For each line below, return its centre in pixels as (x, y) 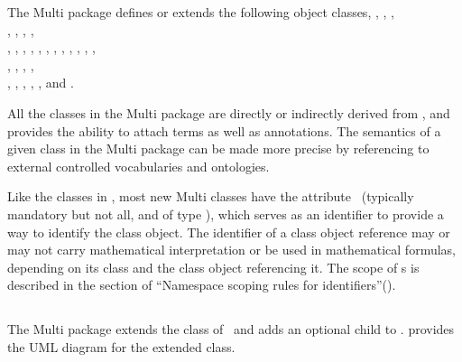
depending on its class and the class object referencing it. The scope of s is (213, 267)
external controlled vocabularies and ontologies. (139, 166)
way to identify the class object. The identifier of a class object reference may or (229, 232)
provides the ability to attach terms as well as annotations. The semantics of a (224, 130)
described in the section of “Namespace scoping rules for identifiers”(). (202, 285)
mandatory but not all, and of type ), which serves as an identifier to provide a (226, 213)
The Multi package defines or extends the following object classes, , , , (201, 12)
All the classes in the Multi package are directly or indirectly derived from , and (229, 112)
